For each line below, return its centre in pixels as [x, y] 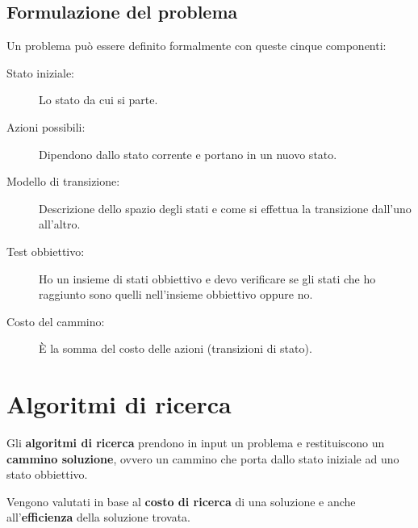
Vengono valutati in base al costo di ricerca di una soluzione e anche [181, 501]
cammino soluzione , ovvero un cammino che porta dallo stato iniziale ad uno [203, 458]
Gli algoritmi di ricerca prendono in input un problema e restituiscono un [196, 443]
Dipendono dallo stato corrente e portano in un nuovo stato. [188, 154]
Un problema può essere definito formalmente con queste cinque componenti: [196, 46]
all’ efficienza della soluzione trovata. [98, 517]
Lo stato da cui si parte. [98, 100]
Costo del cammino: [56, 321]
